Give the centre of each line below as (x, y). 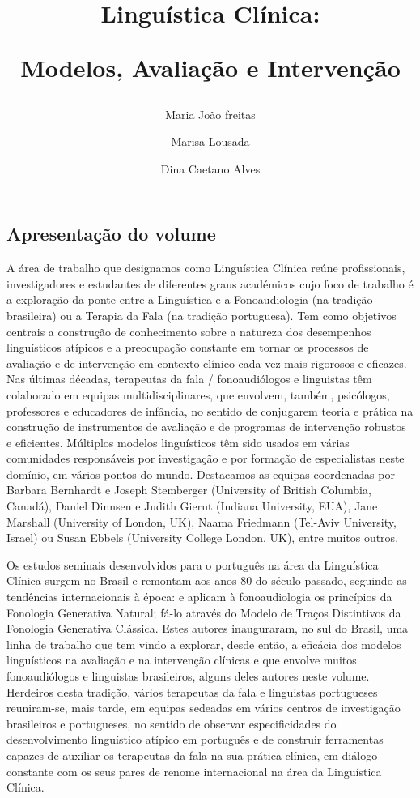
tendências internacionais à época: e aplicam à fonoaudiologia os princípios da (199, 597)
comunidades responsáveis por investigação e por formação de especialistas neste (206, 458)
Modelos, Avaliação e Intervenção (210, 68)
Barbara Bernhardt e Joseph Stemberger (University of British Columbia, (189, 490)
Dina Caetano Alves (210, 168)
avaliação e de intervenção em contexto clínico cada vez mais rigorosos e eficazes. (207, 363)
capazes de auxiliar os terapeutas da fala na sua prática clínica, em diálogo (192, 755)
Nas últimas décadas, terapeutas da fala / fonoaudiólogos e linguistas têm (189, 379)
